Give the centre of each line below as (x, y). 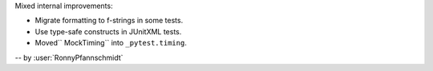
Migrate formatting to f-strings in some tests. (109, 21)
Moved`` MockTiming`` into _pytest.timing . (111, 43)
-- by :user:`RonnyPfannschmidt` (69, 57)
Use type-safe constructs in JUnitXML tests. (108, 31)
